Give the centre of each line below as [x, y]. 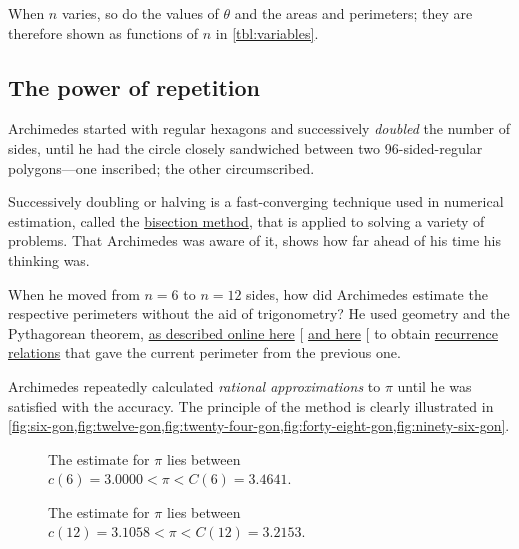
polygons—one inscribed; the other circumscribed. [161, 167]
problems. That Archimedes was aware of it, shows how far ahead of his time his [254, 240]
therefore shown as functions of [103, 32]
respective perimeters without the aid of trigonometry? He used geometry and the [259, 313]
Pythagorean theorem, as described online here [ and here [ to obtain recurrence [253, 332]
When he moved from [74, 293]
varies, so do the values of [140, 13]
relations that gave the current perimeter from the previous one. [204, 352]
